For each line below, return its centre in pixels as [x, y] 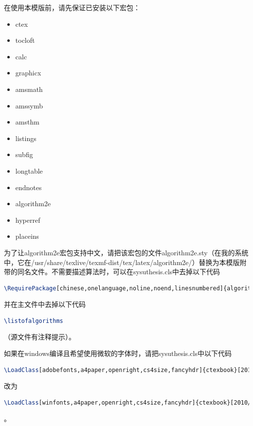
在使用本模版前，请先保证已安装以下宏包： [72, 7]
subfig [24, 154]
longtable [29, 170]
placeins [27, 236]
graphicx [28, 73]
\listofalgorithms [34, 321]
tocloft [25, 40]
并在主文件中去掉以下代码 [45, 304]
